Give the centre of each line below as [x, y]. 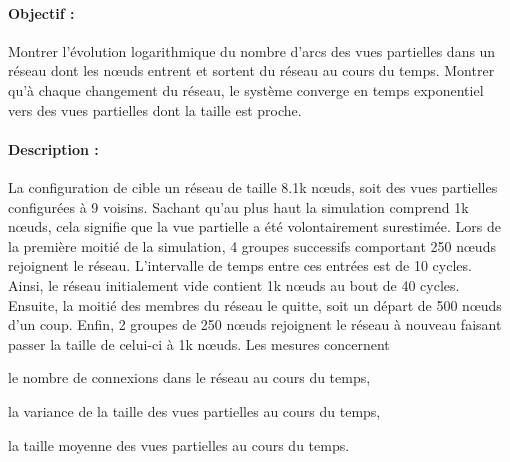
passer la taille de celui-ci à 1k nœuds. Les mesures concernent [199, 343]
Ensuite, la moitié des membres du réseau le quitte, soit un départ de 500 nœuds [255, 304]
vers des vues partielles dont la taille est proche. [155, 109]
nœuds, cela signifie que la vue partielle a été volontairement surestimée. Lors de [255, 226]
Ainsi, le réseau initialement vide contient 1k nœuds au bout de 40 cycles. [234, 284]
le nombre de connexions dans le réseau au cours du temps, [189, 377]
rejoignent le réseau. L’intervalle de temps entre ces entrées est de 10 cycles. [240, 265]
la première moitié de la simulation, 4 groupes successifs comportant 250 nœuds [252, 245]
